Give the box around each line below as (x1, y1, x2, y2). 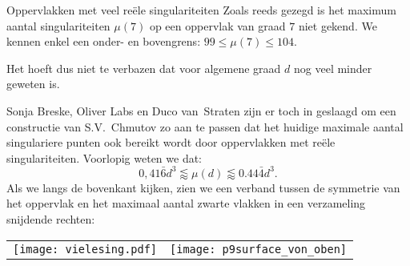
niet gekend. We (298, 17, 377, 34)
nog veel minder (294, 59, 372, 76)
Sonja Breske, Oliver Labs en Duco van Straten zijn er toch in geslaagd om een (6, 102, 396, 119)
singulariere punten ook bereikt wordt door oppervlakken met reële (6, 134, 336, 151)
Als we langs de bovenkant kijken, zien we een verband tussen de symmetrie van (6, 179, 400, 195)
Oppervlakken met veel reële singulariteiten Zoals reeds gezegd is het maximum (6, 2, 396, 18)
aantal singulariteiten (6, 17, 111, 34)
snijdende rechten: (6, 211, 95, 228)
